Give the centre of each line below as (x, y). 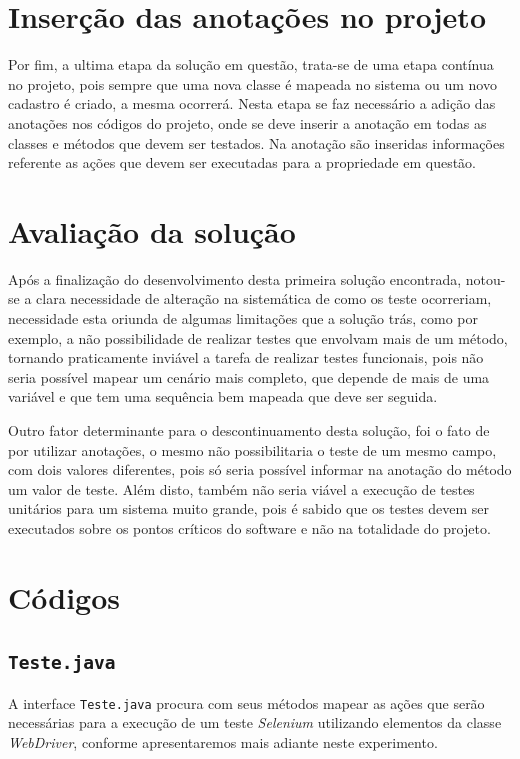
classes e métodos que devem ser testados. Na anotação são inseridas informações (256, 142)
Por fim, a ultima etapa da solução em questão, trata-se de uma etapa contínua (251, 64)
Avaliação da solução (152, 230)
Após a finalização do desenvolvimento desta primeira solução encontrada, (235, 278)
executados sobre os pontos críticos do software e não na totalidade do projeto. (249, 527)
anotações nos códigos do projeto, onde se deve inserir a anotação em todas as (247, 122)
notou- (485, 278)
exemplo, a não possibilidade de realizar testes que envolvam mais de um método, (258, 337)
